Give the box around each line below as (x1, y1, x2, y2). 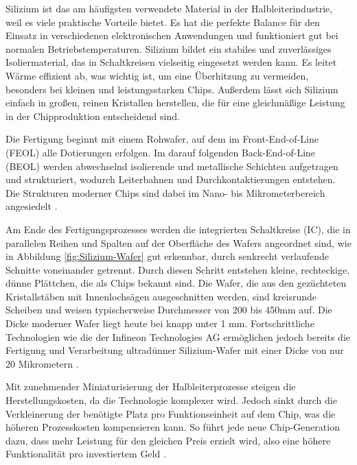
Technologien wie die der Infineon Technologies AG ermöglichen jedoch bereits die (5, 329, 351, 344)
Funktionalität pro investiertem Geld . (5, 446, 166, 461)
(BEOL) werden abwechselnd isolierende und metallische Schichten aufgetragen (5, 158, 338, 173)
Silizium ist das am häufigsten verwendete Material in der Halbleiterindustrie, (5, 1, 333, 15)
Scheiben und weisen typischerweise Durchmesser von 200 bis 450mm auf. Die (5, 302, 332, 317)
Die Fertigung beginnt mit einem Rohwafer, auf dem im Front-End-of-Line (5, 132, 319, 146)
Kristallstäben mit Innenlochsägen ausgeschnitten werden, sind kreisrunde (5, 289, 316, 303)
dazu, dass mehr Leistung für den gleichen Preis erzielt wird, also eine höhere (5, 433, 331, 447)
